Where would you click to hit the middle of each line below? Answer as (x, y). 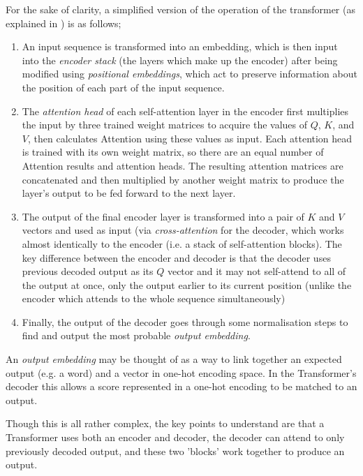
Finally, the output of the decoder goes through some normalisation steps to (185, 321)
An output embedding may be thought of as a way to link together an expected (174, 359)
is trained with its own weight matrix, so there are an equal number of (173, 152)
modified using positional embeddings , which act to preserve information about (190, 74)
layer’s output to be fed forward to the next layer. (129, 193)
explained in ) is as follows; (64, 23)
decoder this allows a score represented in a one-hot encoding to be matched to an (181, 386)
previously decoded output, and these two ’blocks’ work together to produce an (175, 451)
